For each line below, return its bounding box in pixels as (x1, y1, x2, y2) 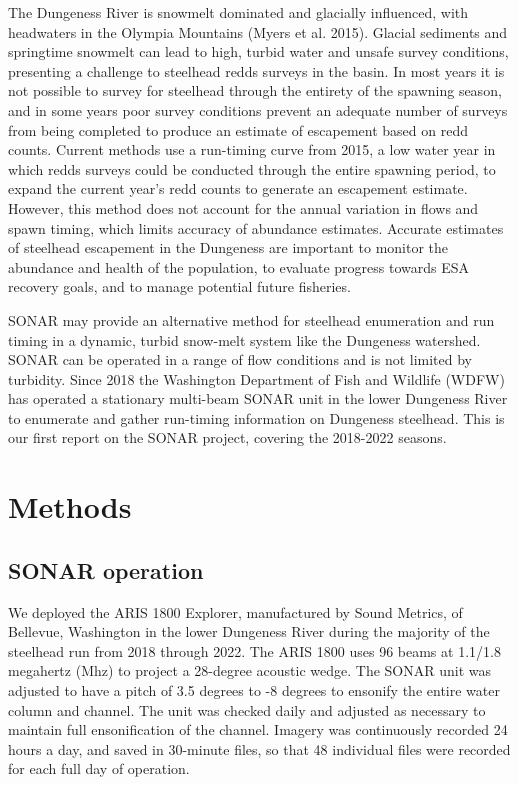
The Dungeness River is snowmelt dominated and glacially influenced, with (8, 2, 469, 22)
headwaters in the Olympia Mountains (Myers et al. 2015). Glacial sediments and (8, 21, 508, 42)
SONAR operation (8, 554, 204, 585)
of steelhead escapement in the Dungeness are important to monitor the (8, 237, 449, 258)
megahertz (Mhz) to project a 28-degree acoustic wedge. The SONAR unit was (8, 660, 492, 681)
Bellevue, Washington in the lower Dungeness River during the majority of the (8, 621, 490, 642)
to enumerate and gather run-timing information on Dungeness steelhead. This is (8, 407, 505, 428)
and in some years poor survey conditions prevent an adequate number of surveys (8, 99, 508, 120)
